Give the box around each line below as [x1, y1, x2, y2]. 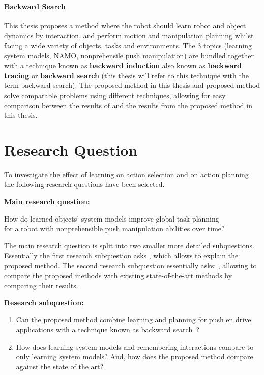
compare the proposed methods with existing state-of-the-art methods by [4, 270, 232, 280]
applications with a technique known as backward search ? [16, 324, 199, 334]
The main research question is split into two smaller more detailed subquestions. [4, 240, 254, 251]
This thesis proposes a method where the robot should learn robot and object [4, 20, 246, 30]
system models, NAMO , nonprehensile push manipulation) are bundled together [4, 50, 254, 60]
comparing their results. [4, 280, 78, 291]
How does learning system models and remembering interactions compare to [16, 341, 254, 352]
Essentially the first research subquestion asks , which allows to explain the [4, 250, 239, 261]
